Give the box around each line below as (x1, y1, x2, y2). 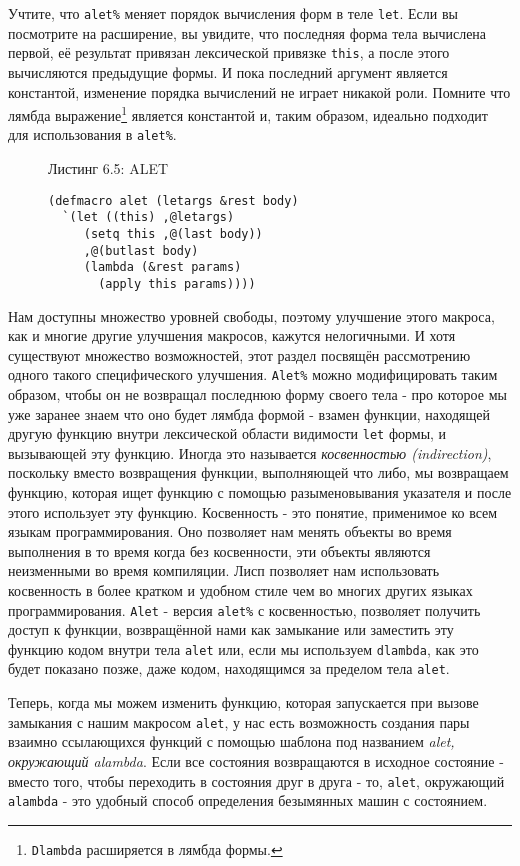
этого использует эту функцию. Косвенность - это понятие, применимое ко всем (8, 501, 498, 522)
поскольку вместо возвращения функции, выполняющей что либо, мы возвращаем (8, 462, 509, 483)
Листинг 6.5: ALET (48, 158, 169, 178)
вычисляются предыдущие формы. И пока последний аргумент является (8, 61, 448, 82)
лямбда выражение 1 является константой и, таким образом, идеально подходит (8, 102, 488, 125)
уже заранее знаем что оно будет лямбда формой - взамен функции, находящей (8, 403, 491, 424)
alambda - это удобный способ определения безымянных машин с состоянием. (8, 790, 488, 811)
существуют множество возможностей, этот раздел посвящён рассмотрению (8, 344, 471, 365)
